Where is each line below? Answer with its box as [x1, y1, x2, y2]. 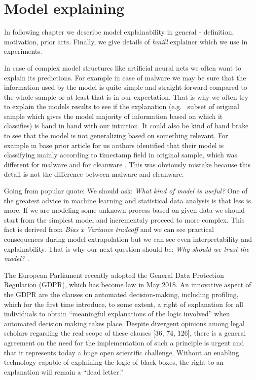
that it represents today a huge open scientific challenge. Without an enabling [4, 347, 239, 357]
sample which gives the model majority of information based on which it [4, 111, 223, 121]
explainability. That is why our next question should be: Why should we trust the [4, 243, 250, 254]
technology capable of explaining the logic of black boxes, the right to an [4, 357, 224, 367]
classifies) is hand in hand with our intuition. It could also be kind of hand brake [4, 120, 249, 131]
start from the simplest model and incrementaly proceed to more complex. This [4, 214, 245, 225]
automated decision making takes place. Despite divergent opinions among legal [4, 318, 245, 328]
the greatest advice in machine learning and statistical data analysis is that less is [4, 195, 251, 205]
